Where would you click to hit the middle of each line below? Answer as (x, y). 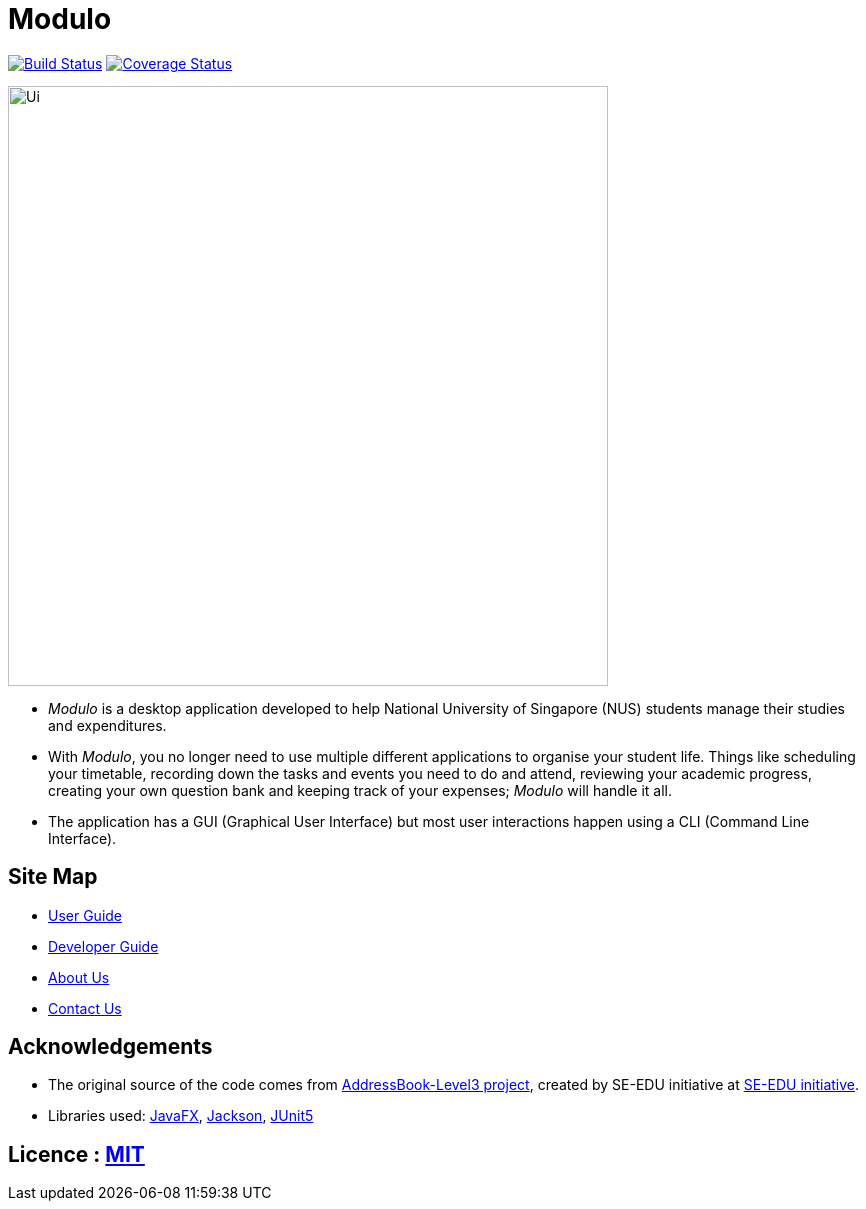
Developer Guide (103, 946)
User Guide (85, 915)
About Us (79, 977)
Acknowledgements (110, 1047)
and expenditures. (107, 725)
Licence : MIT (76, 1154)
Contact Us (85, 1008)
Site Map (53, 877)
